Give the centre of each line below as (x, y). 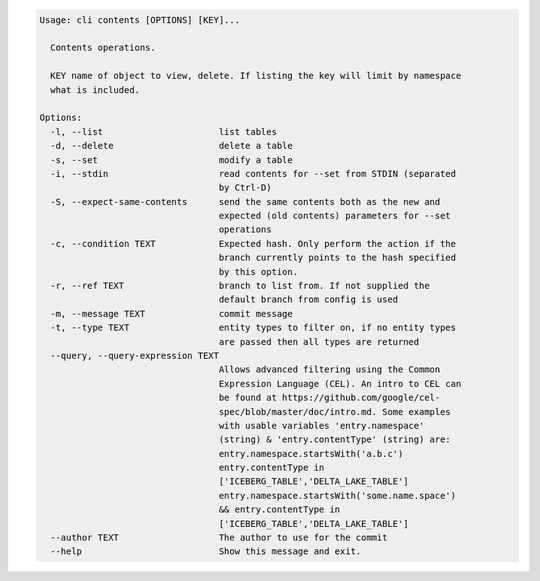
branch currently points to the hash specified (337, 258)
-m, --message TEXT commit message (172, 313)
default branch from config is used (308, 299)
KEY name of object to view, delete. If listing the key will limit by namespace (256, 76)
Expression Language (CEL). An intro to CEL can (340, 383)
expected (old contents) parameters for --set (335, 216)
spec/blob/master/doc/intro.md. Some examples (335, 411)
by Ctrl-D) (245, 188)
